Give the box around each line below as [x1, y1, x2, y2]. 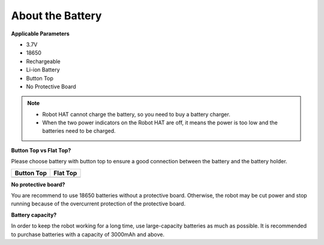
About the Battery [11, 9, 102, 22]
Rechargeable [26, 58, 61, 65]
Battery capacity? [11, 211, 57, 219]
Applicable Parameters [11, 30, 70, 37]
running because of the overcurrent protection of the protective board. [11, 200, 186, 207]
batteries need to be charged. [42, 127, 116, 135]
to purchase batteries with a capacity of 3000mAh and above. [11, 231, 165, 238]
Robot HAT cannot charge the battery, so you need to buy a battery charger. [42, 110, 230, 118]
